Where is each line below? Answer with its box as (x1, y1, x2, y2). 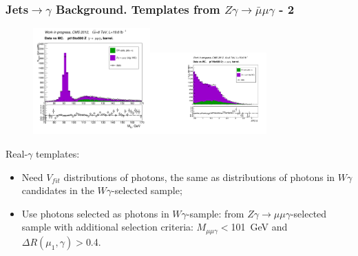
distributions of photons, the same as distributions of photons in (63, 169, 335, 184)
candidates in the (21, 183, 94, 198)
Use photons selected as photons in (21, 206, 169, 220)
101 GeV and (231, 220, 288, 234)
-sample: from (186, 206, 244, 220)
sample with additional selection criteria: (21, 220, 193, 234)
